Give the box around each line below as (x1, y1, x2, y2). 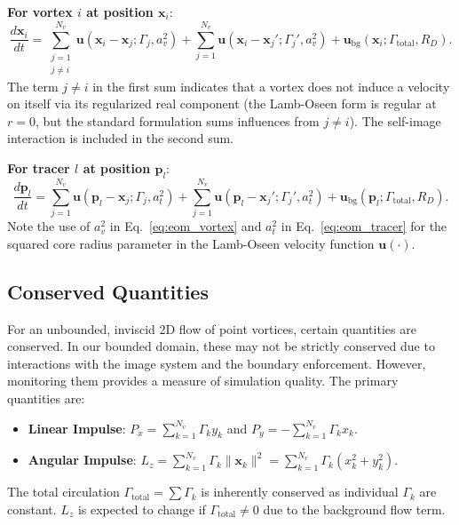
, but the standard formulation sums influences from (35, 111, 320, 130)
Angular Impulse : (28, 450, 137, 469)
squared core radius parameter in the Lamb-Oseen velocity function (7, 234, 375, 252)
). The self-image (349, 111, 441, 130)
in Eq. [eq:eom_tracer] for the (281, 217, 447, 235)
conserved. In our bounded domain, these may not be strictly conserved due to (7, 337, 435, 355)
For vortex (7, 3, 73, 20)
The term (7, 76, 59, 95)
